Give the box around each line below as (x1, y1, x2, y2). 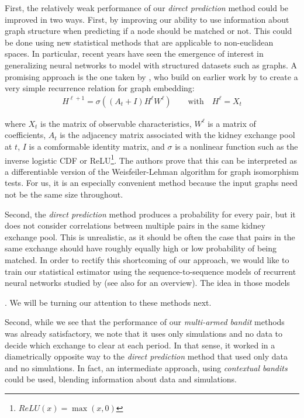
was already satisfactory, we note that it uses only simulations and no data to (5, 327, 283, 339)
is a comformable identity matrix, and (29, 140, 165, 152)
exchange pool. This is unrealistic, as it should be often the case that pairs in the (5, 230, 295, 243)
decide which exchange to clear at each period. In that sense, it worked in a (5, 338, 275, 351)
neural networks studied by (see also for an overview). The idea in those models (5, 277, 290, 289)
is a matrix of (208, 117, 256, 129)
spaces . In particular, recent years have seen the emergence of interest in (5, 47, 264, 60)
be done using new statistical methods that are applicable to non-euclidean (5, 36, 274, 48)
